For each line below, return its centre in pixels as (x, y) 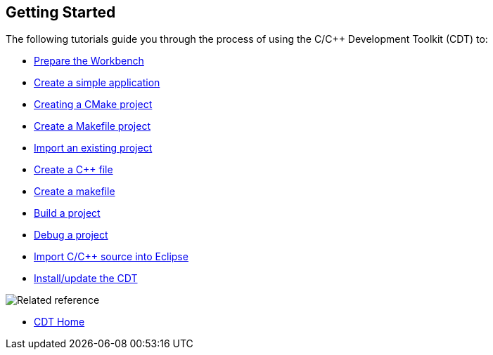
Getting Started (61, 12)
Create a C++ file (73, 170)
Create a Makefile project (92, 126)
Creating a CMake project (93, 105)
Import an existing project (93, 148)
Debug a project (71, 235)
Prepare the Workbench (89, 61)
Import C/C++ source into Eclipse (111, 257)
